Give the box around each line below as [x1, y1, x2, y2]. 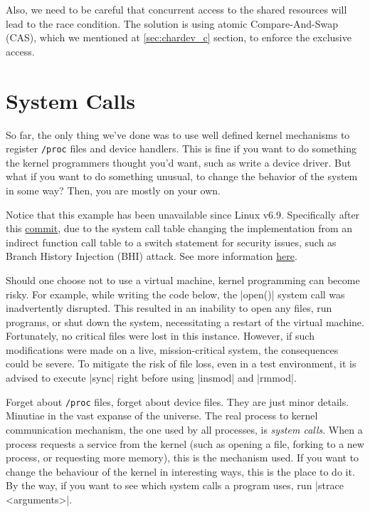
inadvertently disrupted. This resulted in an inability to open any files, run [6, 301, 332, 315]
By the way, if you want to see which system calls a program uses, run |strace [6, 478, 344, 493]
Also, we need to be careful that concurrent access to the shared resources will [6, 2, 347, 16]
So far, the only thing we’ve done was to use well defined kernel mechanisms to [6, 127, 350, 142]
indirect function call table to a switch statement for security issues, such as [6, 234, 337, 249]
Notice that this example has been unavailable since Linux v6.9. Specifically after [6, 207, 360, 221]
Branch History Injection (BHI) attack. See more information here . [6, 249, 297, 263]
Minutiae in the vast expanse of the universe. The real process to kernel [6, 408, 318, 423]
